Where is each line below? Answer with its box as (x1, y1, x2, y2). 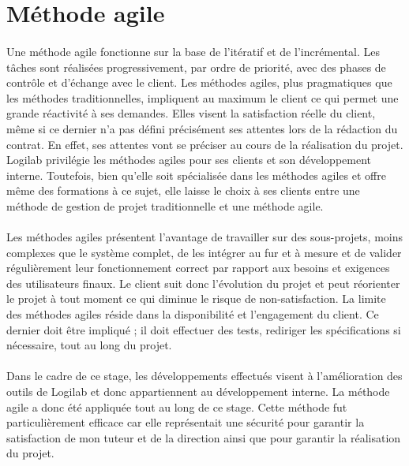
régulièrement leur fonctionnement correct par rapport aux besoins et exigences (6, 259, 390, 276)
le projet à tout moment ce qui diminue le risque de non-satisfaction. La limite (6, 290, 386, 307)
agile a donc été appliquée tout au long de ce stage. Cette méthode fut (6, 398, 347, 415)
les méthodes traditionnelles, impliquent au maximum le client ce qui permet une (6, 89, 399, 106)
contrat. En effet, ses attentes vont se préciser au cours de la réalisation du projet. (6, 136, 403, 152)
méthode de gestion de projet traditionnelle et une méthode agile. (6, 197, 324, 214)
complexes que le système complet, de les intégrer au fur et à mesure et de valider (6, 244, 402, 260)
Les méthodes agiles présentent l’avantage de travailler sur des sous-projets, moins (6, 229, 403, 245)
